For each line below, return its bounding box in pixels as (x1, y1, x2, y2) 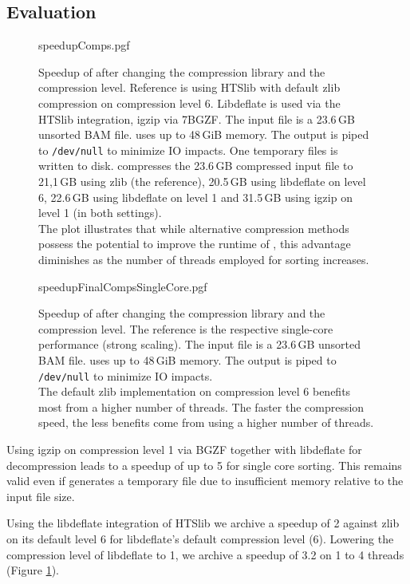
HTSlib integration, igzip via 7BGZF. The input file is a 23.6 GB (38, 110, 355, 127)
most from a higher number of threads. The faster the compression (38, 398, 365, 415)
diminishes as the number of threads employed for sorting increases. (38, 251, 369, 267)
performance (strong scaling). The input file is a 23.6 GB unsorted (38, 336, 361, 353)
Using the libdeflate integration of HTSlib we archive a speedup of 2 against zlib (6, 515, 400, 531)
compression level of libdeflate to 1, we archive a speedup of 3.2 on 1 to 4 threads (6, 546, 404, 562)
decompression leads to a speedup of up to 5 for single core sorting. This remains (6, 456, 402, 473)
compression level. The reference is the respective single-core (38, 320, 333, 337)
